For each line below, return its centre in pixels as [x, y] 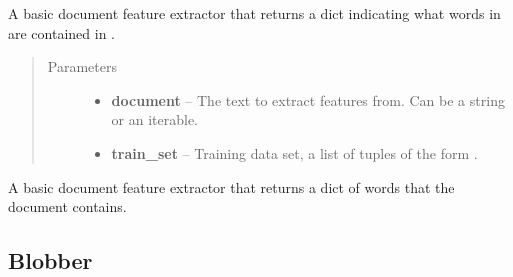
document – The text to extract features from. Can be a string [308, 99]
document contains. [67, 206]
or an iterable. [155, 119]
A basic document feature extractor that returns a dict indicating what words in [254, 13]
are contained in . [61, 32]
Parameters [82, 66]
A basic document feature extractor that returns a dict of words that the [231, 186]
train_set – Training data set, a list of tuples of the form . [294, 152]
